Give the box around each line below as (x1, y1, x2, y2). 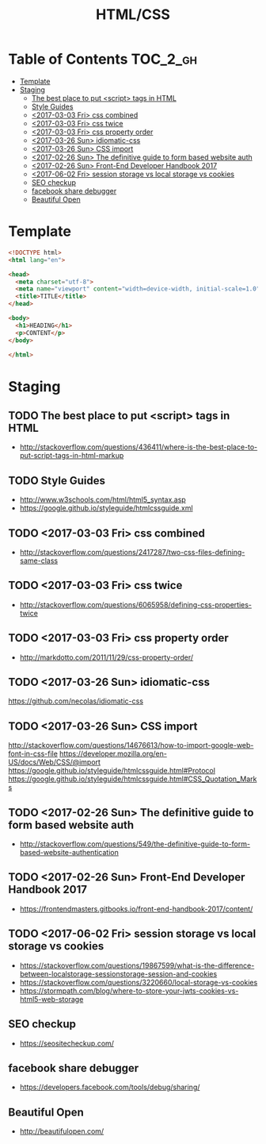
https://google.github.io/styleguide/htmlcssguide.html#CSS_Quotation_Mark (8, 774, 257, 784)
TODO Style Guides (8, 474, 105, 487)
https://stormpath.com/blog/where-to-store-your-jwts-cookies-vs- (19, 986, 239, 996)
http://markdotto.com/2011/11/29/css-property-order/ (19, 653, 194, 662)
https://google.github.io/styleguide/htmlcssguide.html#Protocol (8, 766, 216, 776)
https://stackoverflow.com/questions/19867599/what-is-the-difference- (19, 961, 255, 970)
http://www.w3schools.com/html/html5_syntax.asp (19, 495, 186, 505)
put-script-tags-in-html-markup (19, 451, 124, 460)
